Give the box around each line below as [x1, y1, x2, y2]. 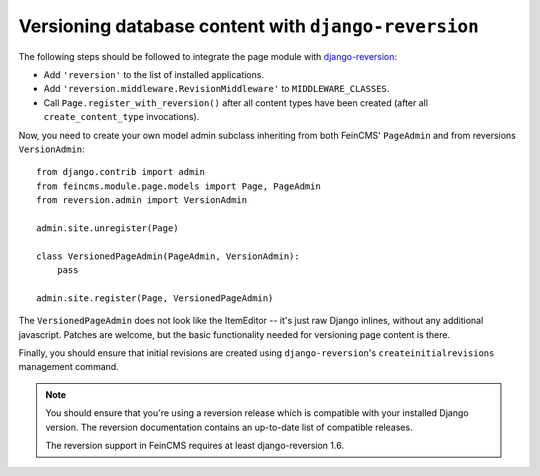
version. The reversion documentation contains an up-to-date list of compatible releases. [45, 421, 414, 433]
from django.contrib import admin [36, 166, 205, 178]
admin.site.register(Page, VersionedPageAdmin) [36, 292, 274, 304]
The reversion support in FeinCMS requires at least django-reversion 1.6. [45, 439, 345, 451]
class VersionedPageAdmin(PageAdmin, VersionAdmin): [36, 250, 300, 262]
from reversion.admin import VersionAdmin [36, 195, 248, 206]
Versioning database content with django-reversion [18, 15, 479, 37]
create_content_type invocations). [43, 111, 200, 123]
